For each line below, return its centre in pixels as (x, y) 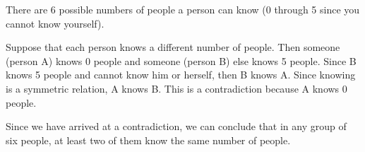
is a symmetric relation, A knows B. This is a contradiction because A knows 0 (176, 88)
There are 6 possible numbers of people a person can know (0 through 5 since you (183, 9)
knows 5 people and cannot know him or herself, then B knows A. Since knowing (181, 75)
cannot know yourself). (55, 23)
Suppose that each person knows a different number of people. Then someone (173, 47)
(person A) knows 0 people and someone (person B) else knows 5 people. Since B (181, 60)
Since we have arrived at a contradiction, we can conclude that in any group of (176, 126)
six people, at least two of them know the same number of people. (148, 140)
